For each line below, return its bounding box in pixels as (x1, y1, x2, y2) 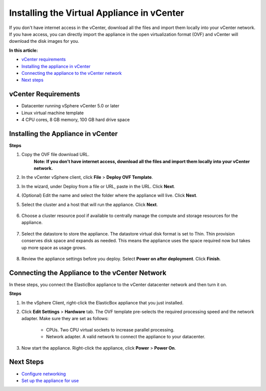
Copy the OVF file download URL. (21, 152, 90, 158)
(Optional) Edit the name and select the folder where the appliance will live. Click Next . (21, 193, 198, 198)
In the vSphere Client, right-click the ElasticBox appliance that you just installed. (21, 299, 184, 305)
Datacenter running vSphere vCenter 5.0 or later (21, 103, 120, 109)
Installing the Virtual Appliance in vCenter (9, 7, 184, 18)
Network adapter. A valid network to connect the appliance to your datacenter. (46, 334, 205, 340)
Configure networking (21, 371, 66, 377)
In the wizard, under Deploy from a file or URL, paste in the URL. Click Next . (21, 183, 175, 189)
